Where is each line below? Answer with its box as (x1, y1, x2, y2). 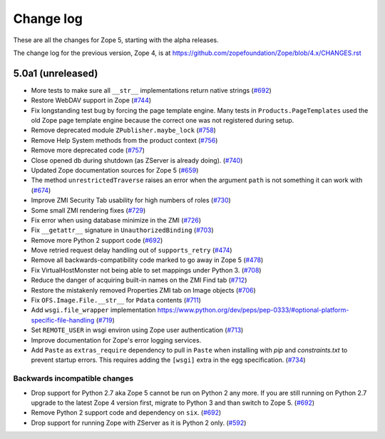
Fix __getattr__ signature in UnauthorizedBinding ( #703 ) (31, 226, 214, 235)
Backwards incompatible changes (13, 373, 134, 383)
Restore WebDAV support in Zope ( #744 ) (31, 96, 152, 105)
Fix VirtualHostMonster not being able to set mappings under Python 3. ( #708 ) (31, 266, 262, 274)
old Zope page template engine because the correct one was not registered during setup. (31, 116, 294, 125)
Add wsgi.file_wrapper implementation (31, 306, 156, 314)
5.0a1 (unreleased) (13, 67, 98, 79)
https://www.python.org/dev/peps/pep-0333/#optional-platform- (157, 306, 349, 314)
